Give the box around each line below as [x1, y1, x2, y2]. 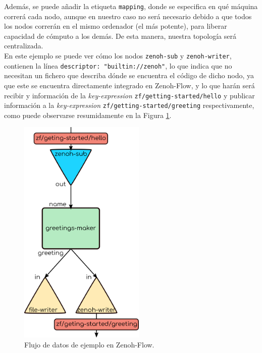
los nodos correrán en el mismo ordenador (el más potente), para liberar [4, 21, 227, 31]
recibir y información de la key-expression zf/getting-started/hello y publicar [4, 90, 255, 100]
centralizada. [4, 40, 43, 51]
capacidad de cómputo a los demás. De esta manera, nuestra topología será [4, 30, 236, 41]
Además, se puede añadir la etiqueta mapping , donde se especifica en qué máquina [4, 1, 258, 11]
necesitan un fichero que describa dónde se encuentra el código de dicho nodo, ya [4, 70, 254, 81]
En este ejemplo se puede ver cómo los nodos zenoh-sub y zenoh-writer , [4, 50, 232, 61]
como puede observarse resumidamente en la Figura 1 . [4, 109, 172, 120]
